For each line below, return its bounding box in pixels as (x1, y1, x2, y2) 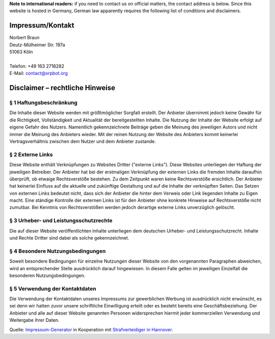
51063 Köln (9, 49, 33, 55)
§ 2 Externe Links (9, 151, 53, 158)
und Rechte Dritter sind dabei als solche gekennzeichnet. (9, 234, 129, 241)
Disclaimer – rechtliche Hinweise (9, 84, 116, 92)
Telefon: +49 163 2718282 (9, 63, 65, 69)
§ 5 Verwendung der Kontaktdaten (9, 285, 96, 292)
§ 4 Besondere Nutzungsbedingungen (9, 247, 106, 254)
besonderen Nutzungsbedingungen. (9, 272, 86, 278)
